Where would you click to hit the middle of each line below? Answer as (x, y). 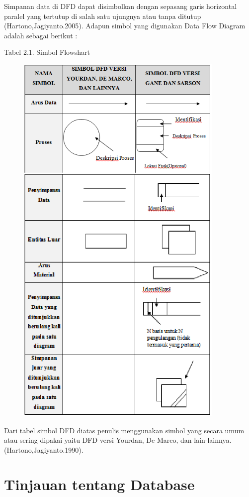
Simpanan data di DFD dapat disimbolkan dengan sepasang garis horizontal (121, 6)
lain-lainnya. (213, 440)
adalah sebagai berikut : (41, 35)
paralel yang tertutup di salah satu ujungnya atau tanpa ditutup (103, 16)
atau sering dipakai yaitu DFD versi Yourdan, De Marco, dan (98, 440)
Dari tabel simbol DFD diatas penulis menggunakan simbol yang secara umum (124, 430)
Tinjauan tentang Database (99, 484)
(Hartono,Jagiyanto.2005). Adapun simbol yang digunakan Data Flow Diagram (125, 26)
